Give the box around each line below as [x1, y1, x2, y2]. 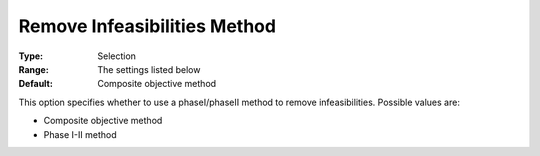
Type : [18, 50, 44, 62]
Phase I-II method [43, 128, 117, 140]
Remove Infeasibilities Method [18, 15, 277, 37]
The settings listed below [97, 63, 201, 75]
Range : [18, 63, 49, 75]
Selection [97, 50, 137, 62]
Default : [18, 78, 54, 90]
